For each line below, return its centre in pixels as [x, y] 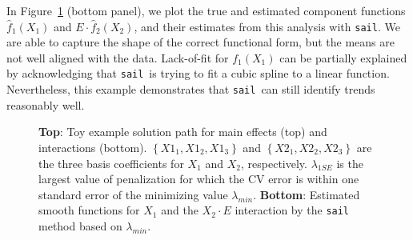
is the [350, 163]
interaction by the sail [292, 210]
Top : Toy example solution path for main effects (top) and [183, 132]
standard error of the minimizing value [133, 194]
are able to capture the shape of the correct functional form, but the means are [200, 42]
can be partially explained [343, 57]
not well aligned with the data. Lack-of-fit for [118, 57]
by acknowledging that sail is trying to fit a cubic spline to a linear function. [198, 73]
